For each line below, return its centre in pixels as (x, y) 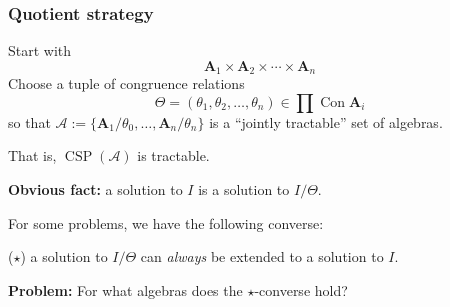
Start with (40, 50)
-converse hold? (301, 289)
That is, (32, 155)
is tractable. (173, 155)
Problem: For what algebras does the (125, 289)
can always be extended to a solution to (262, 256)
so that (29, 121)
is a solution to (244, 189)
